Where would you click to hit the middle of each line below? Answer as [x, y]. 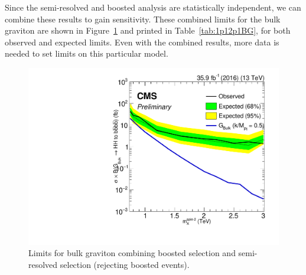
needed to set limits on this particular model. [87, 53]
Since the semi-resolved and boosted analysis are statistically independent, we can [153, 7]
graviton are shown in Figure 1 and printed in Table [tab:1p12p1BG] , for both [148, 30]
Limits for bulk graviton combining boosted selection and [132, 253]
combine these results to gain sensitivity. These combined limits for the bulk [143, 19]
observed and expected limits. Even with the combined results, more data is [142, 42]
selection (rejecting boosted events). [125, 264]
